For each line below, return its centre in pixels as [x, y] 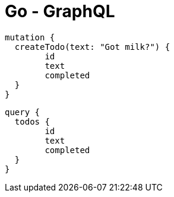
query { [23, 112]
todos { [32, 121]
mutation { [30, 37]
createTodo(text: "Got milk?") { [92, 47]
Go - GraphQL [60, 11]
